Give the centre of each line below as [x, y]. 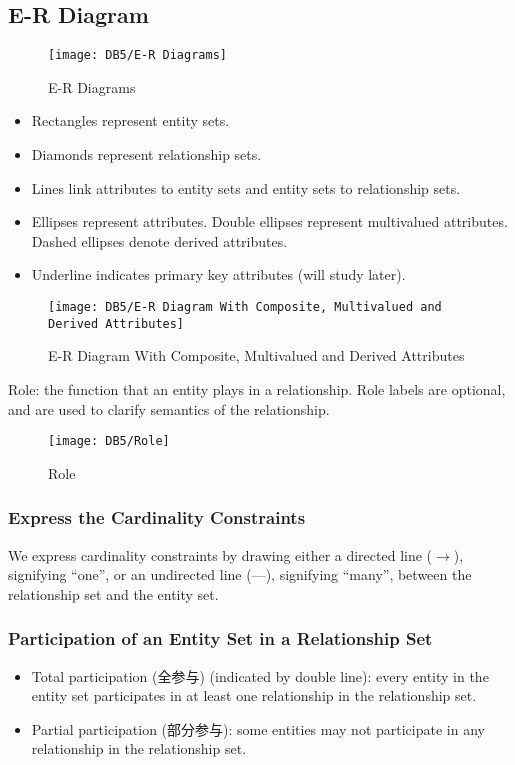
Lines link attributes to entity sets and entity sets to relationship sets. [246, 187]
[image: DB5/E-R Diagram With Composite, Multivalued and [245, 307]
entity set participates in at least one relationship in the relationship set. [254, 695]
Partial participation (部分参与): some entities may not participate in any [258, 728]
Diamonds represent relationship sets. [146, 154]
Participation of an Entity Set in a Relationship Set [220, 638]
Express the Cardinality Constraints [157, 517]
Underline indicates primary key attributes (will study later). [218, 274]
